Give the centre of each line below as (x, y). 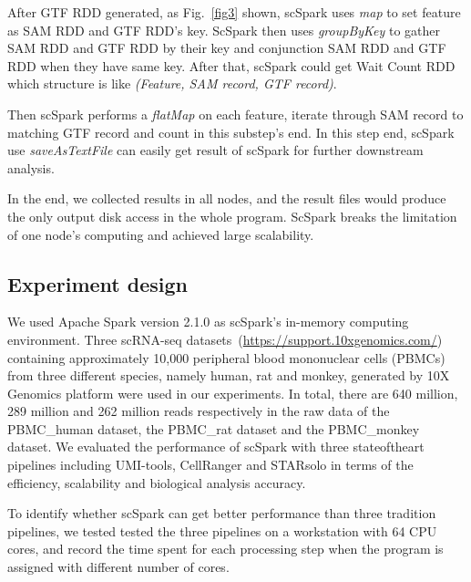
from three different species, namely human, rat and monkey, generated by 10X (229, 375)
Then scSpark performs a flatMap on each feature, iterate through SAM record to (235, 114)
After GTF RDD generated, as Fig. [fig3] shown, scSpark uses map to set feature (234, 12)
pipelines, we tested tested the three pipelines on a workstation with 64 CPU (222, 530)
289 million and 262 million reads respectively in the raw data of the (199, 411)
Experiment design (98, 283)
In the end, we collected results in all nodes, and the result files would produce (227, 198)
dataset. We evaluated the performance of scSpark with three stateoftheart (216, 447)
